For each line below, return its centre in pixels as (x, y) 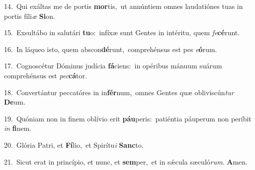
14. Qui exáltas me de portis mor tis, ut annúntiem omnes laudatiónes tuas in (124, 6)
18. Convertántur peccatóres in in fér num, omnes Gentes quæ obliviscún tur (119, 92)
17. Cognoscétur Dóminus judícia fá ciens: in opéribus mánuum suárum (113, 66)
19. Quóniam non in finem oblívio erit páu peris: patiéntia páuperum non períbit (128, 118)
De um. (15, 102)
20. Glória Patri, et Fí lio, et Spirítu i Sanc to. (74, 144)
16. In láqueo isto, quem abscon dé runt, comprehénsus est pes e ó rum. (111, 49)
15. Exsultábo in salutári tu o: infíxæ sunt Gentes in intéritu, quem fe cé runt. (122, 32)
